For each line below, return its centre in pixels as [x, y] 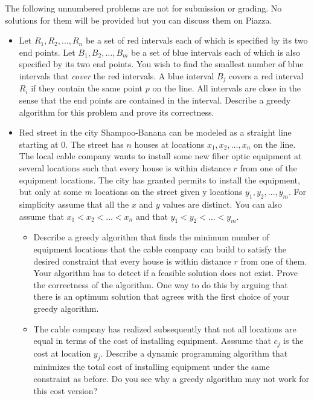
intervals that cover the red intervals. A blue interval [117, 75]
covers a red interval [266, 75]
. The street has [95, 144]
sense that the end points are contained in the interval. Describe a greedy [155, 100]
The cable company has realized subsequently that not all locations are [165, 328]
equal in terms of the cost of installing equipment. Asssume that [152, 341]
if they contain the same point [87, 88]
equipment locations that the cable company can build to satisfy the [160, 249]
